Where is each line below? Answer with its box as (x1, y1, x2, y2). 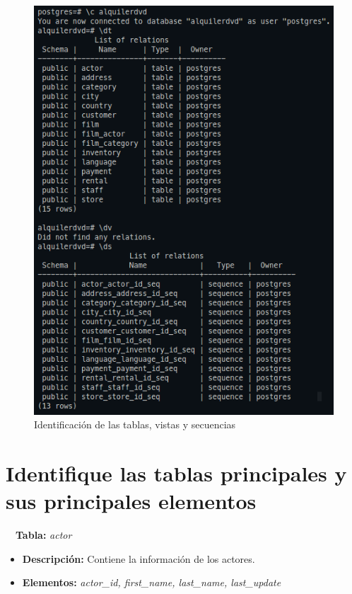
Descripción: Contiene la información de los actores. (22, 551, 255, 566)
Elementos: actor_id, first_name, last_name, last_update (22, 575, 281, 590)
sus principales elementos (6, 486, 257, 515)
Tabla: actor (16, 527, 72, 542)
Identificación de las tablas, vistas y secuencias (34, 417, 236, 432)
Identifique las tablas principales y (6, 459, 347, 488)
